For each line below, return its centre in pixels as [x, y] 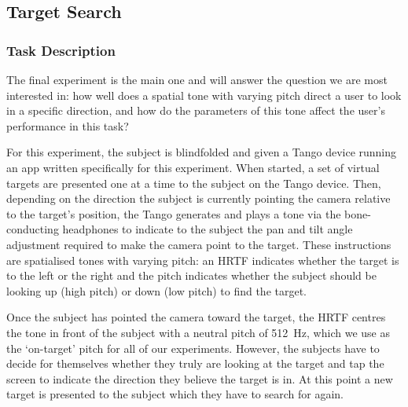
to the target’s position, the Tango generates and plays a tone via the [174, 213]
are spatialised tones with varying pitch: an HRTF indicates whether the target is [203, 260]
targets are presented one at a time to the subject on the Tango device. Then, [194, 183]
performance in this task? [68, 125]
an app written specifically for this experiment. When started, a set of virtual [193, 167]
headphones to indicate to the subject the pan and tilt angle [208, 229]
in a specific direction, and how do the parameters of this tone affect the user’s [196, 110]
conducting [33, 229]
